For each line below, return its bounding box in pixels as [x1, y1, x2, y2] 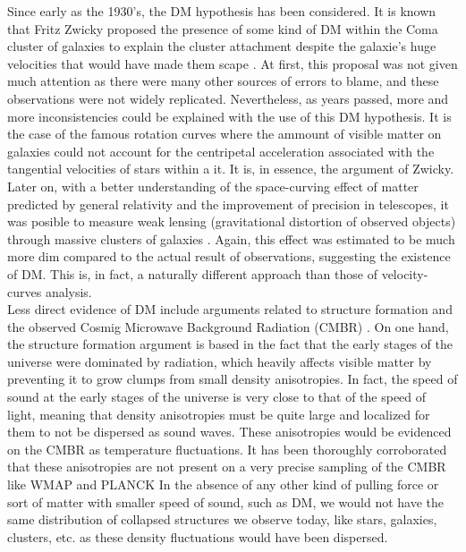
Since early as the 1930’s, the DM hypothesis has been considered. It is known [7, 2, 436, 20]
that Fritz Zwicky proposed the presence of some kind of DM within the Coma [7, 19, 438, 38]
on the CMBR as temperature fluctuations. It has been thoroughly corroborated [7, 439, 447, 458]
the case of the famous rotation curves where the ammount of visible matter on [7, 124, 442, 143]
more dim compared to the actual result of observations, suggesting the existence [7, 247, 451, 266]
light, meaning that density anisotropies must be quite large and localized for [7, 404, 430, 423]
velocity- [381, 264, 428, 283]
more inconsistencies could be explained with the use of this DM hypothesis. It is [7, 106, 452, 125]
